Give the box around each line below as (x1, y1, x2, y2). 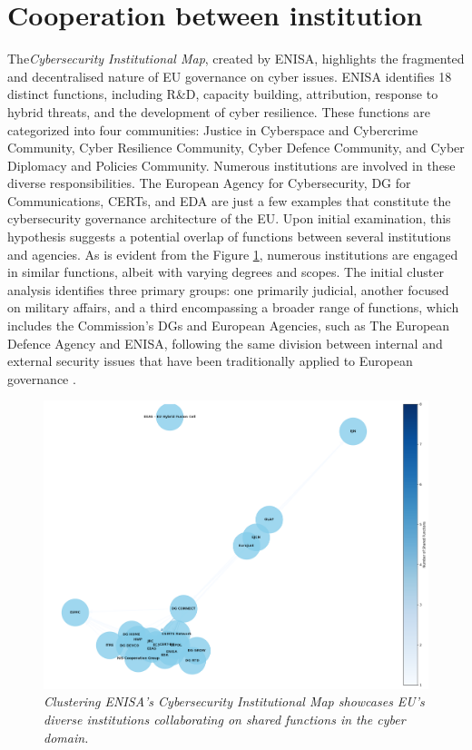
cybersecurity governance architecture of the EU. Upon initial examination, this (7, 209, 451, 228)
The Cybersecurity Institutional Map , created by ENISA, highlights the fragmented (7, 49, 465, 68)
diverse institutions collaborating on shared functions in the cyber (44, 710, 406, 729)
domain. (44, 727, 89, 746)
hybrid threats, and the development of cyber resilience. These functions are (7, 102, 431, 121)
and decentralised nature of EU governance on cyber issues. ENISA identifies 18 (7, 66, 452, 85)
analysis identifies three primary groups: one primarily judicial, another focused (7, 280, 449, 299)
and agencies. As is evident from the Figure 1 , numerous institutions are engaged (7, 244, 458, 263)
